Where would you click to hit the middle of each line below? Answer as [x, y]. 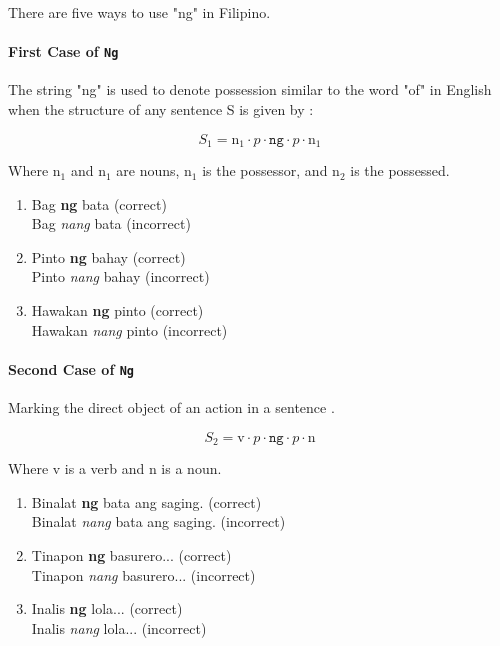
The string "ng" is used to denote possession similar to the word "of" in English [250, 89]
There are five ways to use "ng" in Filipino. [139, 12]
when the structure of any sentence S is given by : [161, 109]
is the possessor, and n [271, 170]
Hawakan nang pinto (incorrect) [129, 329]
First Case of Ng [63, 51]
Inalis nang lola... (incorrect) [119, 627]
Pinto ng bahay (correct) [108, 256]
